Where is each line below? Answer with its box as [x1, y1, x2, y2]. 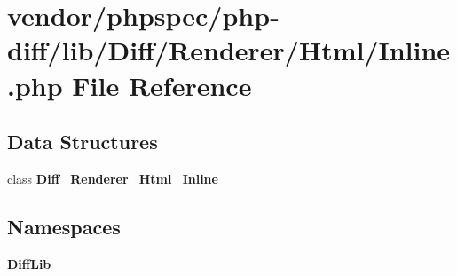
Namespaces [7, 212, 121, 240]
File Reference [72, 67, 252, 103]
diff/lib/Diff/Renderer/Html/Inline [7, 32, 451, 68]
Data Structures [7, 128, 158, 155]
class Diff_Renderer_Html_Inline [7, 169, 218, 187]
